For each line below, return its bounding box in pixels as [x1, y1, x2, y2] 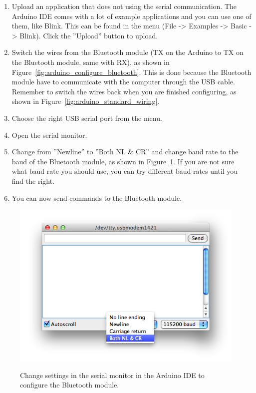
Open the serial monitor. [11, 129, 87, 140]
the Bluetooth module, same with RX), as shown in [11, 56, 170, 67]
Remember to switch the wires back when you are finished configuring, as [11, 86, 237, 96]
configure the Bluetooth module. [20, 380, 119, 390]
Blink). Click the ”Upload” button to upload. [19, 30, 158, 40]
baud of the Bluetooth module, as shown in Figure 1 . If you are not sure [11, 156, 235, 166]
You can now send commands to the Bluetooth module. [11, 192, 182, 203]
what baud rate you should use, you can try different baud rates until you [11, 166, 238, 176]
